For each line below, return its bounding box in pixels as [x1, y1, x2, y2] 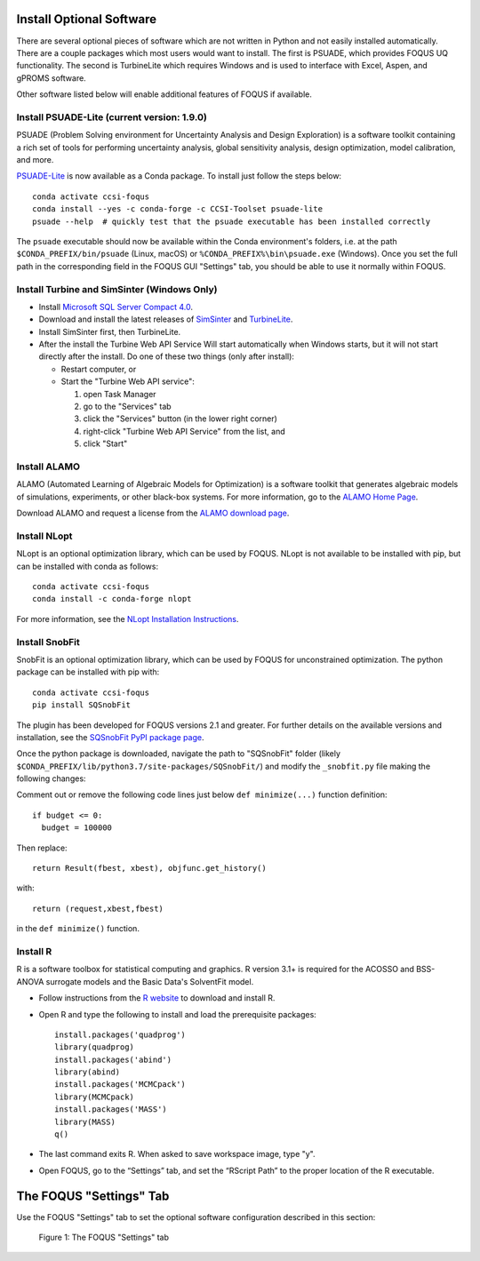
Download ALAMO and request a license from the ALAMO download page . [16, 507, 290, 519]
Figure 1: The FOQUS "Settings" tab [38, 1232, 169, 1243]
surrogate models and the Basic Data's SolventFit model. [45, 976, 254, 986]
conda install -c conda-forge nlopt [32, 594, 192, 604]
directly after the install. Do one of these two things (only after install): [38, 351, 295, 362]
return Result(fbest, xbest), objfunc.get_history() [32, 863, 267, 874]
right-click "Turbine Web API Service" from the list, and [83, 426, 285, 436]
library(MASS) [54, 1116, 116, 1127]
